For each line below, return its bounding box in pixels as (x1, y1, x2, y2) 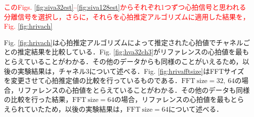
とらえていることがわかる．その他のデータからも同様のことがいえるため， (4, 56, 243, 66)
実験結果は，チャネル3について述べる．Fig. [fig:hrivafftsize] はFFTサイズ (17, 66, 244, 76)
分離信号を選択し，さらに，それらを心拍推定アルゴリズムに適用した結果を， (4, 11, 250, 21)
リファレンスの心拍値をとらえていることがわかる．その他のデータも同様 (17, 84, 250, 95)
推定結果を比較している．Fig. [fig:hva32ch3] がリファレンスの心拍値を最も (17, 47, 249, 57)
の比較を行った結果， (4, 94, 72, 104)
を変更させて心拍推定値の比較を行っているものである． (4, 75, 182, 85)
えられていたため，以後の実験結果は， (4, 103, 127, 114)
